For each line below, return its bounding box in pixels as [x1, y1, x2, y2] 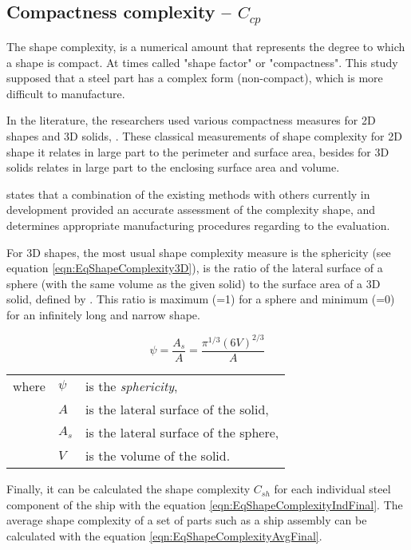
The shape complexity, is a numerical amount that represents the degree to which [6, 38, 405, 54]
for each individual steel [274, 481, 391, 497]
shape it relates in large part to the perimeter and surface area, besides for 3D [6, 143, 389, 160]
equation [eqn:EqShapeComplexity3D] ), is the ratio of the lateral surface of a [6, 259, 383, 276]
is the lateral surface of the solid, [85, 400, 269, 419]
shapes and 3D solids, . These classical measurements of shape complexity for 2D [6, 127, 402, 144]
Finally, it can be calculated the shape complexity [6, 481, 251, 497]
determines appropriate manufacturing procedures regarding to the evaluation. [6, 216, 390, 233]
